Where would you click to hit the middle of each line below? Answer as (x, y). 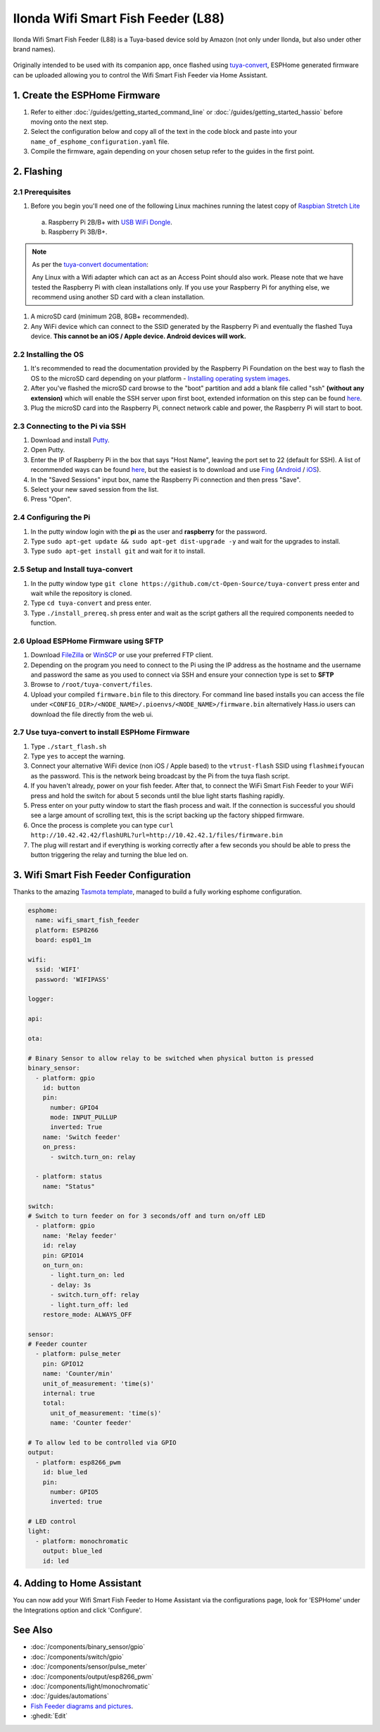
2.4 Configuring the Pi (52, 518)
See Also (33, 1630)
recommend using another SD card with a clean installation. (119, 297)
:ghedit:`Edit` (49, 1716)
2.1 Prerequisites (42, 192)
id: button (61, 1088)
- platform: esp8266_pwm (78, 1462)
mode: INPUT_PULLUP (84, 1117)
